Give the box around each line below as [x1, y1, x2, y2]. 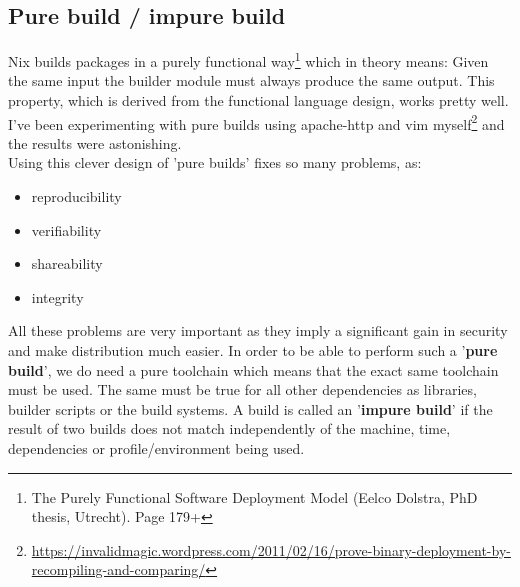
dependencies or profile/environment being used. [8, 438, 305, 459]
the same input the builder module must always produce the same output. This [8, 70, 495, 91]
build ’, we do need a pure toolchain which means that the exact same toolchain [8, 359, 499, 380]
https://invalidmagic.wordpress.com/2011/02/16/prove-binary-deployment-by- [31, 539, 511, 560]
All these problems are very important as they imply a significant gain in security [8, 320, 508, 341]
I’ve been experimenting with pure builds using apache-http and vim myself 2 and [8, 110, 505, 134]
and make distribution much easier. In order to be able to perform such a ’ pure [8, 340, 498, 361]
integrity [31, 286, 84, 307]
